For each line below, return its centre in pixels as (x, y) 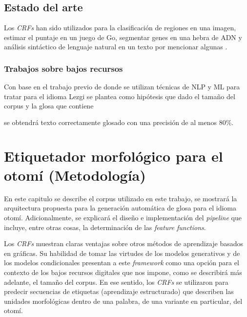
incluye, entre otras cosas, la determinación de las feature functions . (105, 227)
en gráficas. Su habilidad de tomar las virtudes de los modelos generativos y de (122, 253)
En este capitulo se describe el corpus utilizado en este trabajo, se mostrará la (121, 198)
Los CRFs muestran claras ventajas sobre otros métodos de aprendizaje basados (123, 243)
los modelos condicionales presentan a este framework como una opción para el (122, 263)
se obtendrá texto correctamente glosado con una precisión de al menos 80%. (119, 122)
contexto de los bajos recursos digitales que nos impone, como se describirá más (123, 272)
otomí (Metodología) (75, 175)
